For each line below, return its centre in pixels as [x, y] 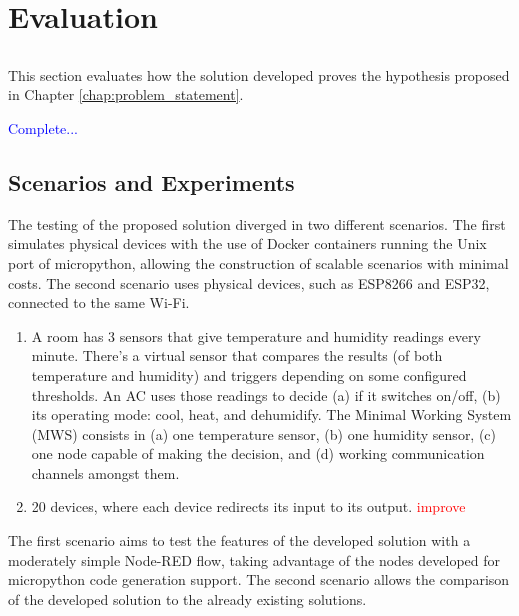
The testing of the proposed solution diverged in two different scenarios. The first [257, 223]
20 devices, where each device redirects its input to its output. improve [248, 506]
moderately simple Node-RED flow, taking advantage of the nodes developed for [254, 559]
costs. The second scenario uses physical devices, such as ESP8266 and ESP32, [249, 282]
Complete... [43, 127]
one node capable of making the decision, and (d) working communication [258, 453]
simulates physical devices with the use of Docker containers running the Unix [247, 243]
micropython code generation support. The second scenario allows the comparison [259, 579]
